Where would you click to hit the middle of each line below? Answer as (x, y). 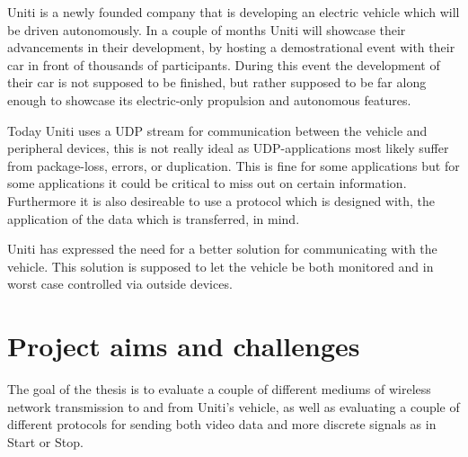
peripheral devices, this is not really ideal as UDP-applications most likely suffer (228, 148)
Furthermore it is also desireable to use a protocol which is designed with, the (221, 200)
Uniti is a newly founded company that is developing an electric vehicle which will (234, 12)
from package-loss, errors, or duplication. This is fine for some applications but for (234, 165)
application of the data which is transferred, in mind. (154, 218)
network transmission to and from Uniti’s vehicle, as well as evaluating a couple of (234, 406)
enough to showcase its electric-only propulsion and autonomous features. (209, 99)
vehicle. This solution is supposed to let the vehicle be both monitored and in (221, 266)
